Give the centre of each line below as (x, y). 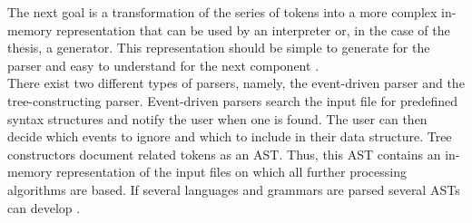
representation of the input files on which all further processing (232, 172)
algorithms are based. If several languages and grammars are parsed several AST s (234, 189)
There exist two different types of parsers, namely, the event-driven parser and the (236, 83)
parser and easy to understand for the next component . (163, 65)
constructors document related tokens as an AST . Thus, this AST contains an (224, 154)
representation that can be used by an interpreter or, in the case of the (253, 29)
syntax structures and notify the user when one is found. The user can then (217, 118)
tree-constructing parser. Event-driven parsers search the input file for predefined (233, 100)
